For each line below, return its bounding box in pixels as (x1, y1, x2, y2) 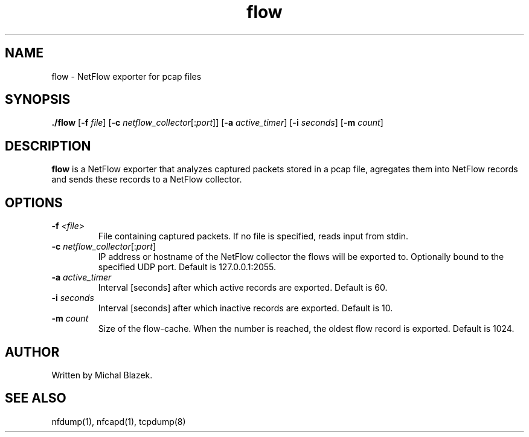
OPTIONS (5, 195, 63, 210)
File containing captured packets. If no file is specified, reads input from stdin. (98, 231, 409, 242)
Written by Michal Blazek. (51, 369, 153, 380)
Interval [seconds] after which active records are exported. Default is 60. (98, 282, 388, 293)
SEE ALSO (5, 390, 66, 406)
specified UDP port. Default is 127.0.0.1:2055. (98, 262, 277, 273)
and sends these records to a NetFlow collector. (51, 174, 242, 185)
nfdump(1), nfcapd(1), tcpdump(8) (51, 416, 186, 427)
